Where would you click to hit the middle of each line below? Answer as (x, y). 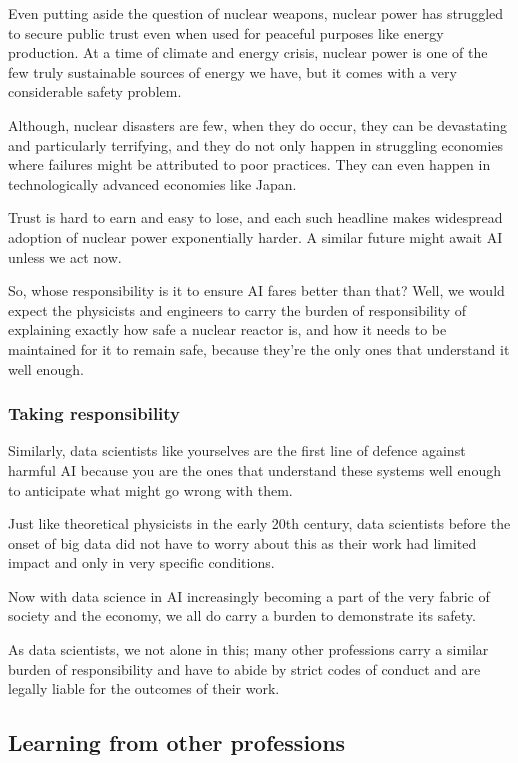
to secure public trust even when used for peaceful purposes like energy (226, 32)
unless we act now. (65, 256)
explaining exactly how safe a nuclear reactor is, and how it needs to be (227, 329)
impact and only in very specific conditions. (141, 562)
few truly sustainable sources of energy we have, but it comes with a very (232, 71)
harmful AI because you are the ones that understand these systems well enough (254, 469)
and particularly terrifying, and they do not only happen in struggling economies (256, 144)
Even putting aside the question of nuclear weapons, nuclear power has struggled (256, 13)
